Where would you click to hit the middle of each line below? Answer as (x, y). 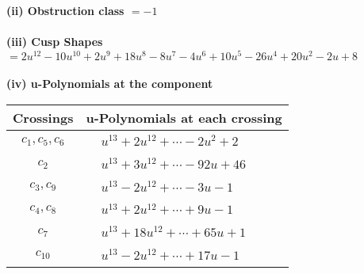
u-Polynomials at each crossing (184, 118)
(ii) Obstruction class (65, 10)
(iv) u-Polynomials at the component (110, 84)
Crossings (43, 118)
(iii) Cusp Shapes (55, 42)
